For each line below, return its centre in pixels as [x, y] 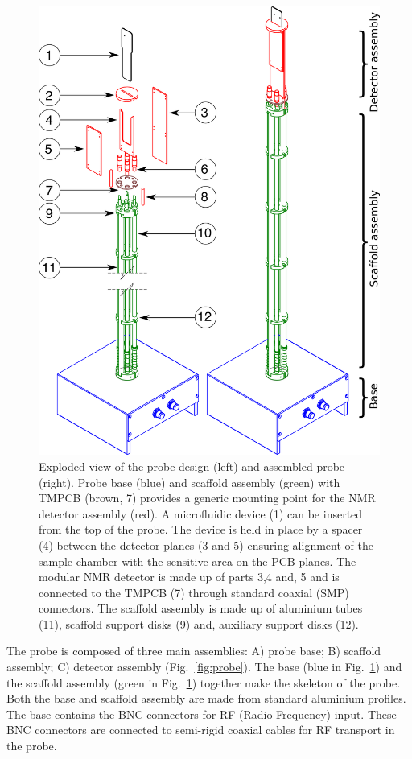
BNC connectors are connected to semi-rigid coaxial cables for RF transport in [201, 730]
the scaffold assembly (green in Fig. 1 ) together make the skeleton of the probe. [204, 682]
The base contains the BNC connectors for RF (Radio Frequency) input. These [202, 714]
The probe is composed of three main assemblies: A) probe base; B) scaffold [194, 651]
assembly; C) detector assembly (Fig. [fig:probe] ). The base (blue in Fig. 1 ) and [204, 667]
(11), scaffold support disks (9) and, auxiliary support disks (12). [199, 623]
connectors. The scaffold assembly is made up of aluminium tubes [201, 608]
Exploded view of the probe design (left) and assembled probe [192, 466]
